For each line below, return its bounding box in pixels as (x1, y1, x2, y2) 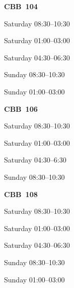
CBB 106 (4, 103, 38, 114)
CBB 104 (4, 1, 38, 11)
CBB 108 (4, 188, 38, 199)
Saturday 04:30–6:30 (4, 154, 66, 165)
